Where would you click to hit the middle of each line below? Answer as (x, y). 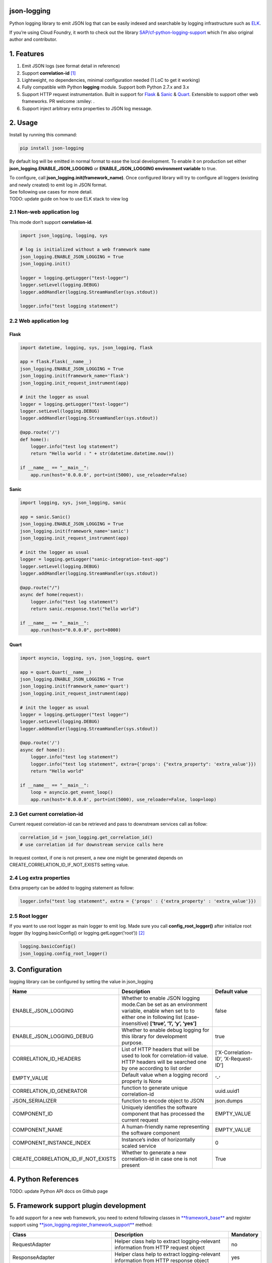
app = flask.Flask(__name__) (56, 362)
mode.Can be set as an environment (164, 1004)
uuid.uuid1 (227, 1091)
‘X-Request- (238, 1058)
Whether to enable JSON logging (161, 998)
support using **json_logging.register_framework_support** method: (81, 1225)
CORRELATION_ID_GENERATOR (50, 1091)
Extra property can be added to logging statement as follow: (72, 888)
